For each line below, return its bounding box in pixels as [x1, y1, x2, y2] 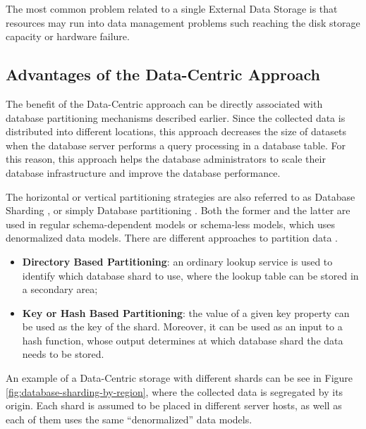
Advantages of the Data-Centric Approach [6, 63, 320, 85]
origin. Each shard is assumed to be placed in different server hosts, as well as [6, 398, 342, 413]
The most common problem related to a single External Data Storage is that [6, 1, 338, 15]
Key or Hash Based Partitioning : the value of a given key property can [22, 305, 350, 320]
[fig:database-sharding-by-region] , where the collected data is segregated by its [6, 384, 343, 399]
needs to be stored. [22, 347, 104, 361]
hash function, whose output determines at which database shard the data [22, 332, 343, 347]
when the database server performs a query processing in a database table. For [6, 137, 346, 152]
